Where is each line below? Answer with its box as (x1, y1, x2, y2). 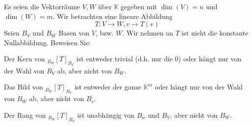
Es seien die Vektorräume (4, 1, 80, 11)
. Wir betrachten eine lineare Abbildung (52, 11, 173, 21)
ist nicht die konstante (182, 28, 249, 38)
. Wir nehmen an (122, 28, 173, 38)
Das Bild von (4, 82, 43, 92)
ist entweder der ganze (74, 82, 141, 92)
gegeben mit (120, 1, 157, 11)
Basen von (58, 28, 90, 38)
